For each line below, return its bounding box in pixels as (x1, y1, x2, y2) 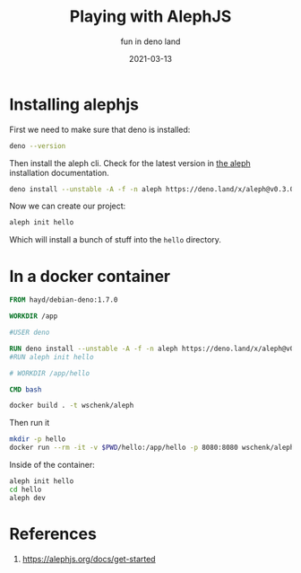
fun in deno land (120, 36, 181, 47)
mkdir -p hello (9, 435, 66, 444)
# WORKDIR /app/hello (9, 368, 90, 378)
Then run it (9, 418, 50, 428)
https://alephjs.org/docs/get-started (21, 553, 156, 564)
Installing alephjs (9, 94, 140, 114)
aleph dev (9, 493, 47, 502)
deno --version (9, 141, 66, 150)
